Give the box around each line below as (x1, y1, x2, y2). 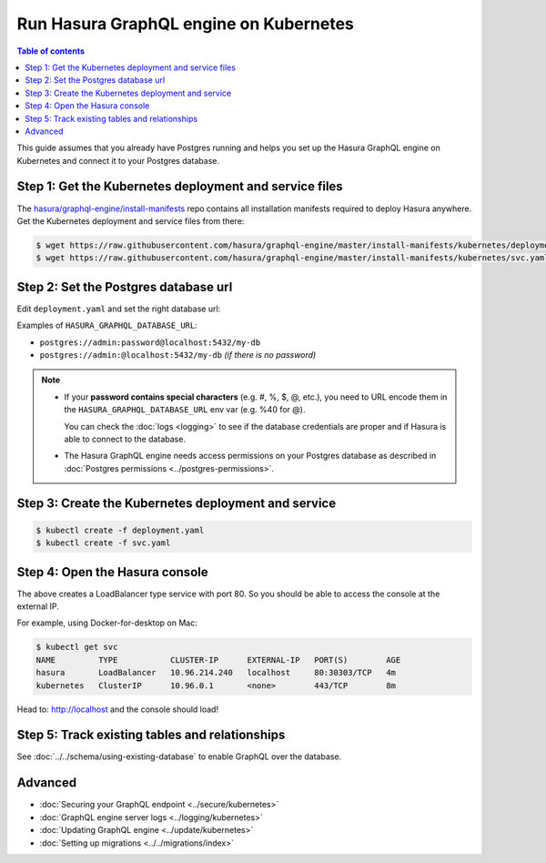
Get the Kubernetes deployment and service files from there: (16, 215, 245, 227)
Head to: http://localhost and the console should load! (16, 704, 218, 715)
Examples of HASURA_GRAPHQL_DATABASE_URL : (16, 320, 197, 331)
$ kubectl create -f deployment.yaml (35, 524, 205, 535)
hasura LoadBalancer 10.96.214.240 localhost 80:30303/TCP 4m (35, 667, 396, 678)
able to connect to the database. (64, 433, 187, 444)
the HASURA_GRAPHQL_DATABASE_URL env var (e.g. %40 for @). (64, 404, 306, 415)
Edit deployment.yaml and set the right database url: (16, 303, 221, 314)
